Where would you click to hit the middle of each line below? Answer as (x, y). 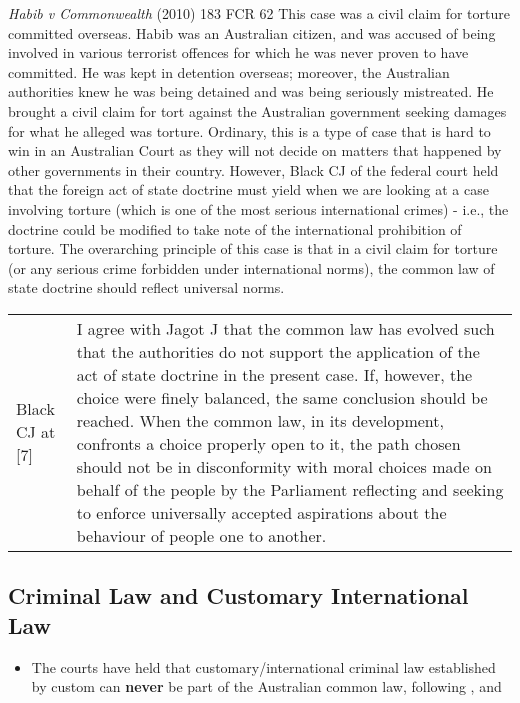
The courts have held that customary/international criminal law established (263, 666)
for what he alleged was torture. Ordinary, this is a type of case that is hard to (249, 130)
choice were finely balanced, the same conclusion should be (282, 397)
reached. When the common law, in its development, (260, 420)
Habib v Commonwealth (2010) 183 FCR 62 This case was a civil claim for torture (259, 13)
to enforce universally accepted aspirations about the (261, 512)
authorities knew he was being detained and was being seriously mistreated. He (251, 91)
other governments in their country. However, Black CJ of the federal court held (253, 169)
